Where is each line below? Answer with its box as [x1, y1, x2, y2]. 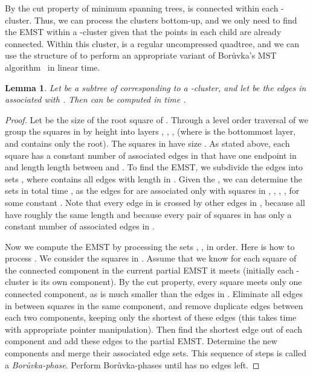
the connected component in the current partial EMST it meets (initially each [5, 263, 294, 276]
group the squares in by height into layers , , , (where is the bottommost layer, [5, 125, 296, 138]
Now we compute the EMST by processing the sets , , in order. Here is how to [5, 240, 295, 252]
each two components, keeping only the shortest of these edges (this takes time [5, 311, 297, 324]
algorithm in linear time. [5, 60, 100, 73]
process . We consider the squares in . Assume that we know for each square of [5, 252, 297, 264]
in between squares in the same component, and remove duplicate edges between [5, 299, 303, 312]
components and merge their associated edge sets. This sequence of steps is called [5, 347, 306, 359]
